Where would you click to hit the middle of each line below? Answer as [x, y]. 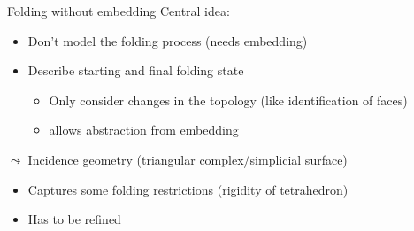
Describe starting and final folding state [136, 70]
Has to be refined [74, 219]
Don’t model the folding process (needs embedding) [168, 40]
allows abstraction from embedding [144, 130]
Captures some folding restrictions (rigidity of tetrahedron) [188, 189]
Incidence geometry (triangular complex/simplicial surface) [188, 159]
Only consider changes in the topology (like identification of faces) [228, 100]
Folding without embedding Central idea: [119, 11]
